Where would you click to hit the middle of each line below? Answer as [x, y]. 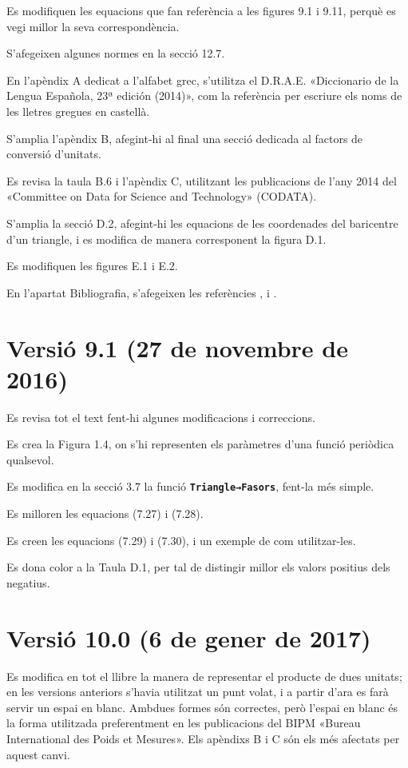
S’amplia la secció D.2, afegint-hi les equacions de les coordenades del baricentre [202, 223]
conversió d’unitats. [54, 154]
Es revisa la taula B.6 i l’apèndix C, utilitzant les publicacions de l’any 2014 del [202, 180]
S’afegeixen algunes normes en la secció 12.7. [116, 53]
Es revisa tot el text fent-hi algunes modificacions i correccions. [161, 417]
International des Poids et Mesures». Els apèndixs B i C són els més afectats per [203, 738]
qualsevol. [30, 459]
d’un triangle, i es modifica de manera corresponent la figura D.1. [166, 239]
